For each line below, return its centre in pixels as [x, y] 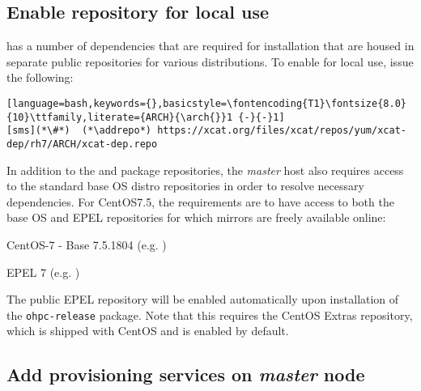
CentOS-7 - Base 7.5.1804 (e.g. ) [87, 244]
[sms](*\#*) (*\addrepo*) [79, 131]
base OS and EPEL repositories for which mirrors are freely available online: [196, 217]
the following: [40, 77]
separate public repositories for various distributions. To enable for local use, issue [210, 61]
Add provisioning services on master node [186, 374]
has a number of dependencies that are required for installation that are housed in [210, 46]
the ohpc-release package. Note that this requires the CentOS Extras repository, [210, 314]
